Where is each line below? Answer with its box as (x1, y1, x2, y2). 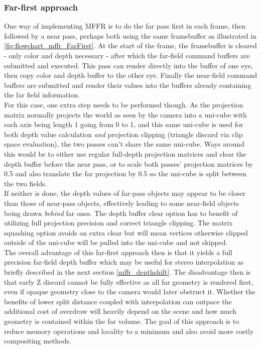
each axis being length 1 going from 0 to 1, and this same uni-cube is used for (4, 119, 243, 130)
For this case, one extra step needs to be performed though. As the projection (4, 99, 243, 109)
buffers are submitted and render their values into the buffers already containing (4, 79, 251, 90)
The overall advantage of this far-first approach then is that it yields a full (4, 247, 232, 257)
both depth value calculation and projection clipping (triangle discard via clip (4, 129, 243, 139)
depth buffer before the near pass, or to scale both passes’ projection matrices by (4, 158, 253, 169)
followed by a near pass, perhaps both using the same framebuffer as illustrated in (4, 30, 256, 41)
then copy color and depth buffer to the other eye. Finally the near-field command (4, 70, 257, 80)
